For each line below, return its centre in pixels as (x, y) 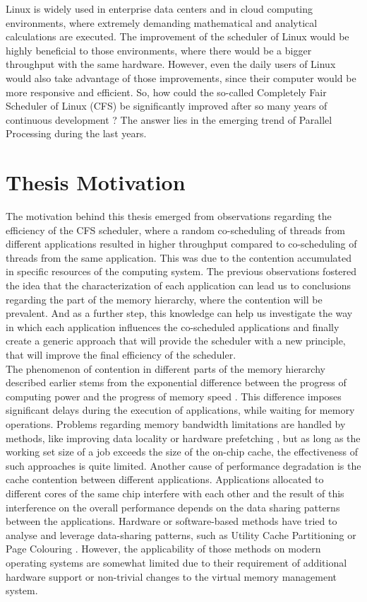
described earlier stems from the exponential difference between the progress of (176, 382)
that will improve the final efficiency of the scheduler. (121, 354)
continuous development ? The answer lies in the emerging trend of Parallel (169, 119)
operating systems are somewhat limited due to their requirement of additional (176, 562)
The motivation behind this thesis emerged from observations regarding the (169, 216)
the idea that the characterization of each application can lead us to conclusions (179, 285)
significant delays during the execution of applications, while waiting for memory (180, 410)
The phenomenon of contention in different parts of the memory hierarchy (166, 368)
